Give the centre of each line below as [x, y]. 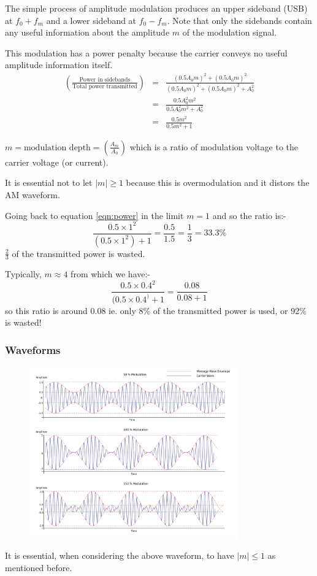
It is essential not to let [49, 182]
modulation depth [57, 148]
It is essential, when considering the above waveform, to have [120, 555]
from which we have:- [111, 274]
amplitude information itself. [59, 65]
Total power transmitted [105, 87]
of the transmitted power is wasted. [78, 253]
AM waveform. [32, 194]
